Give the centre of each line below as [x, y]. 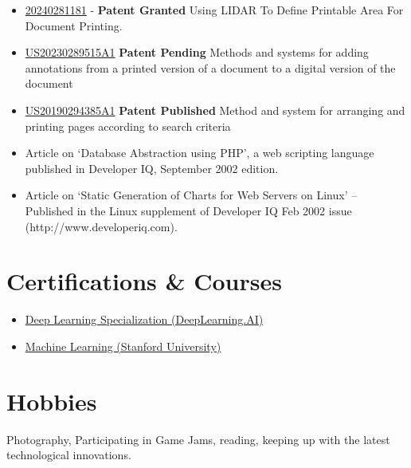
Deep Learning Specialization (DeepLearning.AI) [144, 319]
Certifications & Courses [144, 281]
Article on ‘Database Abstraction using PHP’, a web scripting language [200, 153]
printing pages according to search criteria [128, 126]
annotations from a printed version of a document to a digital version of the [210, 67]
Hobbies [52, 401]
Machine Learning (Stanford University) [123, 346]
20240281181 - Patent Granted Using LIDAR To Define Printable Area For [214, 10]
